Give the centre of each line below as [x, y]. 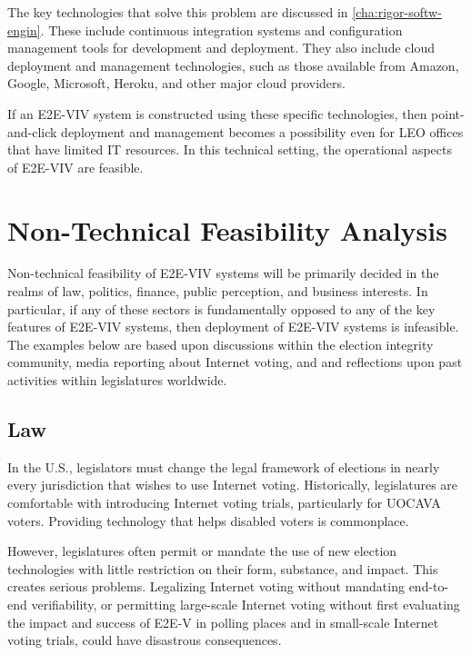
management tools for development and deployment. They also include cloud [221, 48]
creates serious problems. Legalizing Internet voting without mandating [206, 586]
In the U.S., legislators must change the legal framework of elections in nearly [224, 466]
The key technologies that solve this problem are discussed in [178, 12]
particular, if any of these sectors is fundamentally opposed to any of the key [221, 308]
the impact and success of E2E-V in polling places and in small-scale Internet [223, 622]
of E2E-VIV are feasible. [75, 167]
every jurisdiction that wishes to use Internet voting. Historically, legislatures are [233, 485]
